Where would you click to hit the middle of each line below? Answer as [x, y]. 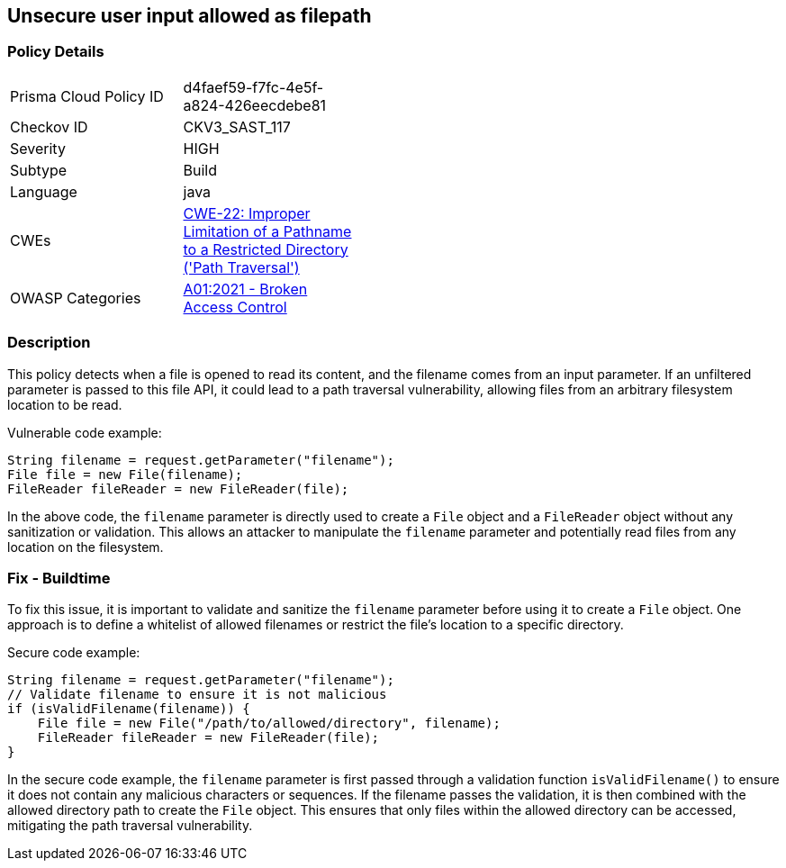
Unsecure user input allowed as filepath [190, 16]
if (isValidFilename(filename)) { [129, 709]
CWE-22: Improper [247, 213]
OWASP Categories [76, 298]
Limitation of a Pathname [267, 231]
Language [44, 191]
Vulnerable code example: [85, 432]
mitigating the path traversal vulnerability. [130, 826]
